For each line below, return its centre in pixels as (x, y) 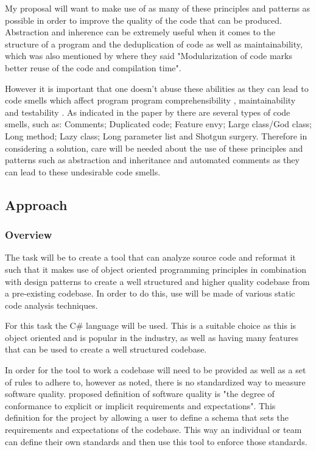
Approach (36, 204)
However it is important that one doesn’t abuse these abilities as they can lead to (157, 88)
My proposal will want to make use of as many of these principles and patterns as (158, 8)
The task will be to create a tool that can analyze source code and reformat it (150, 257)
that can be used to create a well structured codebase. (106, 349)
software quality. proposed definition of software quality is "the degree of (140, 394)
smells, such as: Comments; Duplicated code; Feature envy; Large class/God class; (158, 124)
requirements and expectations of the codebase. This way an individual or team (153, 430)
